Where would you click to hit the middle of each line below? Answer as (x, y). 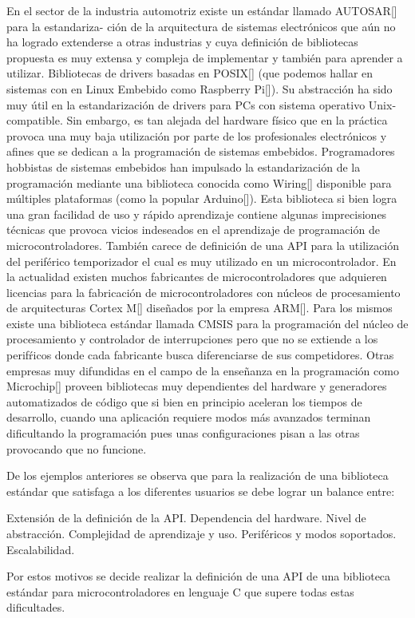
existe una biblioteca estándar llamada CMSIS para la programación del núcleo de (207, 323)
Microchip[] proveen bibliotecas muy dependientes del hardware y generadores (197, 386)
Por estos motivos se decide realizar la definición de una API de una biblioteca (199, 576)
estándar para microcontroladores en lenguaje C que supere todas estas (180, 591)
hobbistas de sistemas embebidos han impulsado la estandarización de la (184, 166)
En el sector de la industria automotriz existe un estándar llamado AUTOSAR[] (202, 10)
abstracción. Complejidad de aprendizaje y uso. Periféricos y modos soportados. (202, 533)
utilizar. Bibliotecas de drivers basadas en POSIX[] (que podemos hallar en (190, 73)
